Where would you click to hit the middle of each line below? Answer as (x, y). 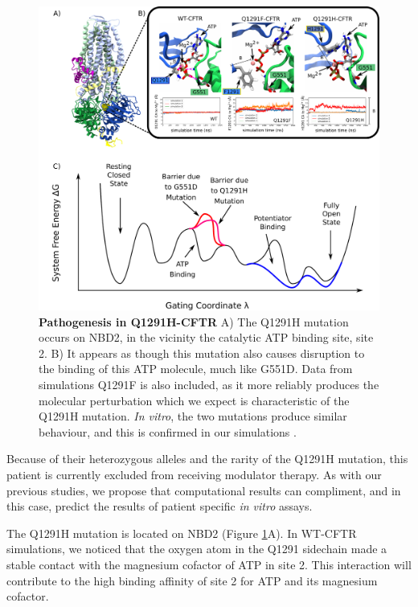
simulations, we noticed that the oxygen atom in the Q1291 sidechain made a (197, 549)
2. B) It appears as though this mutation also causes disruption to (202, 353)
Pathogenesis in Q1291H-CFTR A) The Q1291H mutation (194, 321)
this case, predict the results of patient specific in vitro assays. (160, 506)
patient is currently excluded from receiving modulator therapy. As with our (194, 474)
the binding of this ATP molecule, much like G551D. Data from (196, 369)
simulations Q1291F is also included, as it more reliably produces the (209, 384)
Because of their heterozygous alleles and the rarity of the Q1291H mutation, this (207, 459)
